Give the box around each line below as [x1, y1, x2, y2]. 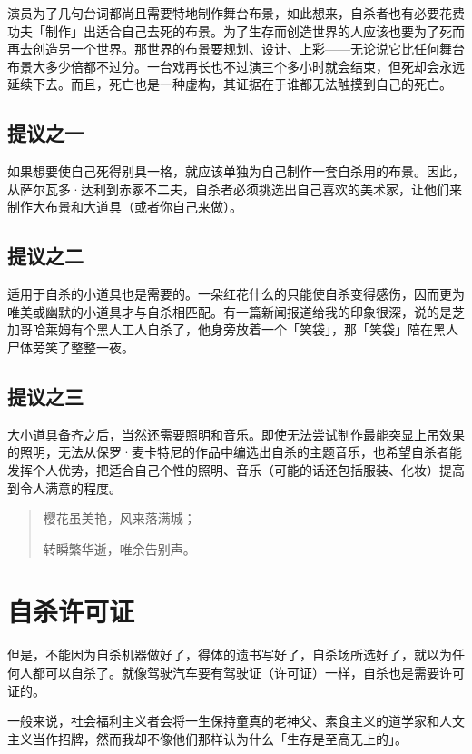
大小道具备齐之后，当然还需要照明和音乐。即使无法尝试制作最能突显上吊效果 [7, 424, 465, 443]
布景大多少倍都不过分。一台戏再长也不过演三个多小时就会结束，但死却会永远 [7, 56, 465, 75]
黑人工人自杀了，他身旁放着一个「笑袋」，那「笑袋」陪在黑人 [95, 320, 458, 339]
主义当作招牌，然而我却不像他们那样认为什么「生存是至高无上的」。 [7, 729, 408, 748]
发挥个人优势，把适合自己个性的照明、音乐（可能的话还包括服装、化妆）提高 [7, 460, 465, 479]
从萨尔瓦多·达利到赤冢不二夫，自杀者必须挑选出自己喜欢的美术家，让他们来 [7, 179, 462, 198]
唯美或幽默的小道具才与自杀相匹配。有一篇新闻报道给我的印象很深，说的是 [7, 302, 452, 321]
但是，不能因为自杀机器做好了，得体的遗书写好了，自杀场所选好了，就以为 [7, 645, 452, 664]
